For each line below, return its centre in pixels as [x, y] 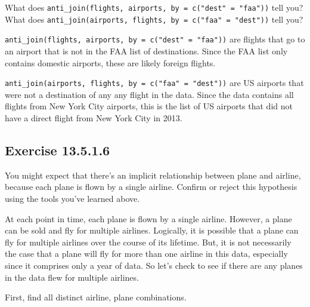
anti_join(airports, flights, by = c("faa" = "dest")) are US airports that [154, 83]
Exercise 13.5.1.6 [58, 150]
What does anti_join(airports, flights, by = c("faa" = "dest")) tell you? [154, 19]
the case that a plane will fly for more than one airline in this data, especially [146, 254]
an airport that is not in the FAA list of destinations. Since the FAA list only [146, 50]
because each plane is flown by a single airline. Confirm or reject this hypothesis [151, 187]
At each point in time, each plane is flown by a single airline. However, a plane [148, 218]
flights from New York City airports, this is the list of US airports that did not [149, 106]
